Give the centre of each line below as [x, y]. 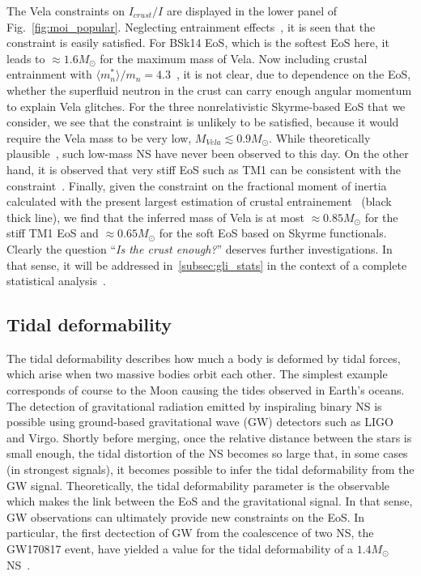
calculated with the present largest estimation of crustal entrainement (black [199, 201]
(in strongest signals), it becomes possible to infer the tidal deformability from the [210, 469]
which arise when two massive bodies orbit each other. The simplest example [197, 374]
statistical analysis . [56, 281]
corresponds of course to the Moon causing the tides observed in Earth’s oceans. [206, 390]
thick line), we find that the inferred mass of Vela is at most [155, 217]
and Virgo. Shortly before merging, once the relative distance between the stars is [209, 437]
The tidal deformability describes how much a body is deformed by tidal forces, [204, 358]
